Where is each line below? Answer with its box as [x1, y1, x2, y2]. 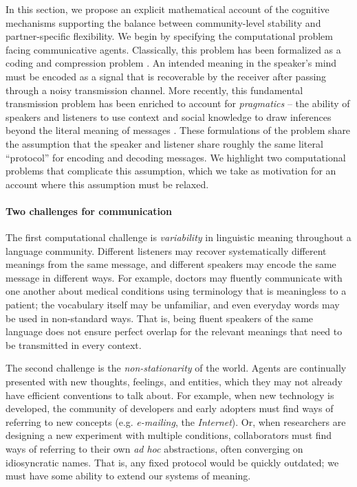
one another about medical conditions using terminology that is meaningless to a [6, 284, 347, 298]
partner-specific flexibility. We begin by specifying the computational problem [6, 29, 333, 43]
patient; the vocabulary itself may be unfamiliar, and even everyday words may [6, 297, 340, 312]
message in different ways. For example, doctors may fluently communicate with [6, 270, 343, 284]
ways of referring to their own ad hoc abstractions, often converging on [6, 442, 303, 456]
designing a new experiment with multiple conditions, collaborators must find [6, 428, 332, 442]
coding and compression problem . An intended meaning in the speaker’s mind [6, 56, 337, 70]
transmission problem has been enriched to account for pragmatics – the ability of [6, 96, 350, 111]
